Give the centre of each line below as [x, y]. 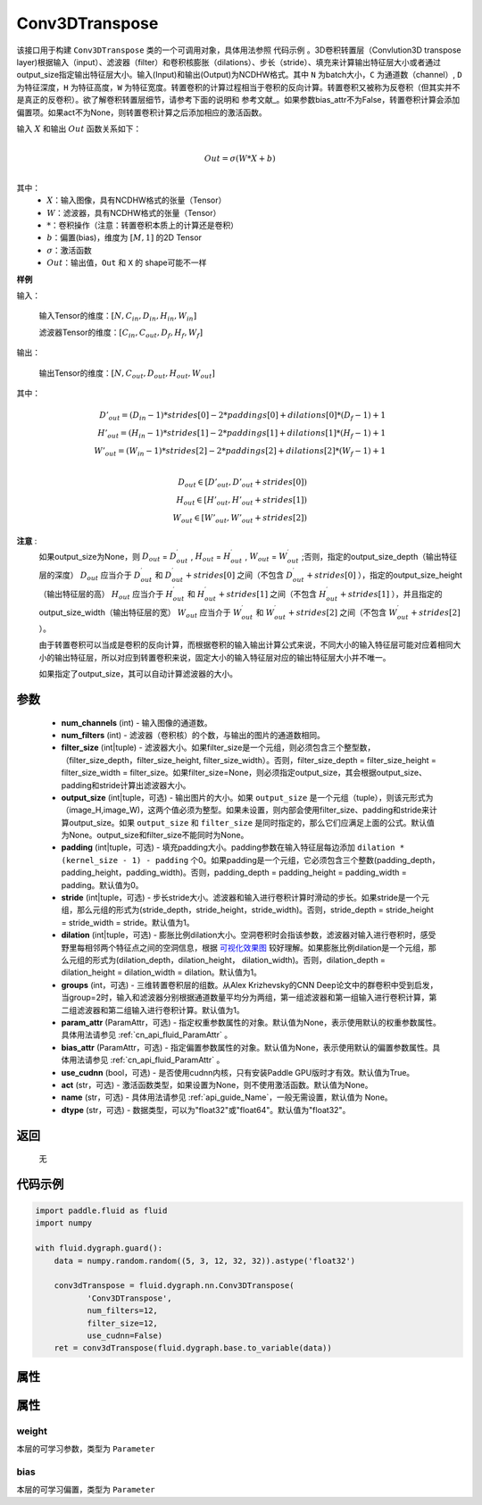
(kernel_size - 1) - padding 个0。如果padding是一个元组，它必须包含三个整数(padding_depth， [250, 860]
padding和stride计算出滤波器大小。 [126, 785]
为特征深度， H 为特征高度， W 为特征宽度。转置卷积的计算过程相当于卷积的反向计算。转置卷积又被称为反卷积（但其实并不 [238, 87]
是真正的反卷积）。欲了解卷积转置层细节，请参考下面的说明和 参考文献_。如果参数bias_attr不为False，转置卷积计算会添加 [238, 100]
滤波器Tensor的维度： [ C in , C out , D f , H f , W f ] [121, 333]
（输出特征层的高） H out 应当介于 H [106, 595]
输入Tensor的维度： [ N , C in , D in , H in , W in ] [118, 317]
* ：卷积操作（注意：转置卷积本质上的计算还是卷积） [142, 225]
